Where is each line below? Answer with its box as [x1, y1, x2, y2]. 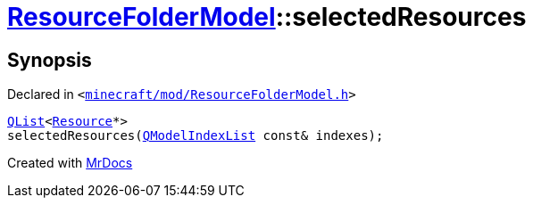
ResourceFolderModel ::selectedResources [7, 2, 527, 32]
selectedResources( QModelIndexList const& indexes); [7, 128, 384, 143]
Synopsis [7, 48, 92, 71]
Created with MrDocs [7, 155, 133, 171]
